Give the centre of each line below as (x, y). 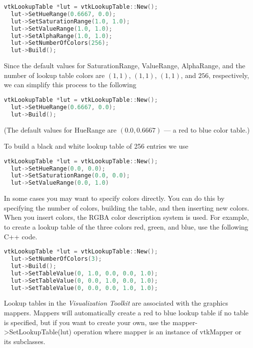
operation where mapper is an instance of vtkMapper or (157, 332)
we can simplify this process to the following (70, 85)
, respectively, (229, 75)
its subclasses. (25, 341)
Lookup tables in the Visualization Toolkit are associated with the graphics (116, 303)
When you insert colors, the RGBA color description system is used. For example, (126, 217)
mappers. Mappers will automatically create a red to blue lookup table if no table (126, 313)
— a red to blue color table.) (207, 129)
